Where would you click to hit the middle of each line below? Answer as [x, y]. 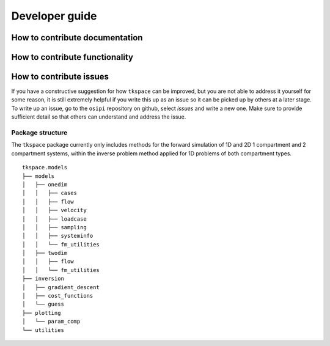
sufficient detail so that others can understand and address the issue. [99, 117]
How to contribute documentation [77, 38]
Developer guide [54, 16]
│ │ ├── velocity [54, 210]
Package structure [39, 133]
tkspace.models [45, 167]
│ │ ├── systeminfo [58, 236]
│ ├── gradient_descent [61, 287]
